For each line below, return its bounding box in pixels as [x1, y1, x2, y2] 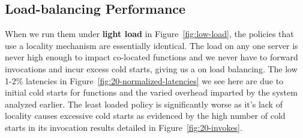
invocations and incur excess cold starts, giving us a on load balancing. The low [5, 62, 298, 75]
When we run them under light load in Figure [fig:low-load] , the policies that [5, 27, 294, 40]
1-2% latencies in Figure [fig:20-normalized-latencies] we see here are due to [5, 74, 284, 87]
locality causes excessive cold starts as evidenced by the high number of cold [5, 109, 286, 122]
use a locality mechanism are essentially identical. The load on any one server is [5, 39, 298, 51]
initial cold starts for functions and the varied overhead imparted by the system [5, 86, 298, 99]
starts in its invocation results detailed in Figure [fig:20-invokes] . [5, 121, 242, 133]
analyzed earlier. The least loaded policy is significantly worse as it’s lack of [5, 97, 283, 110]
